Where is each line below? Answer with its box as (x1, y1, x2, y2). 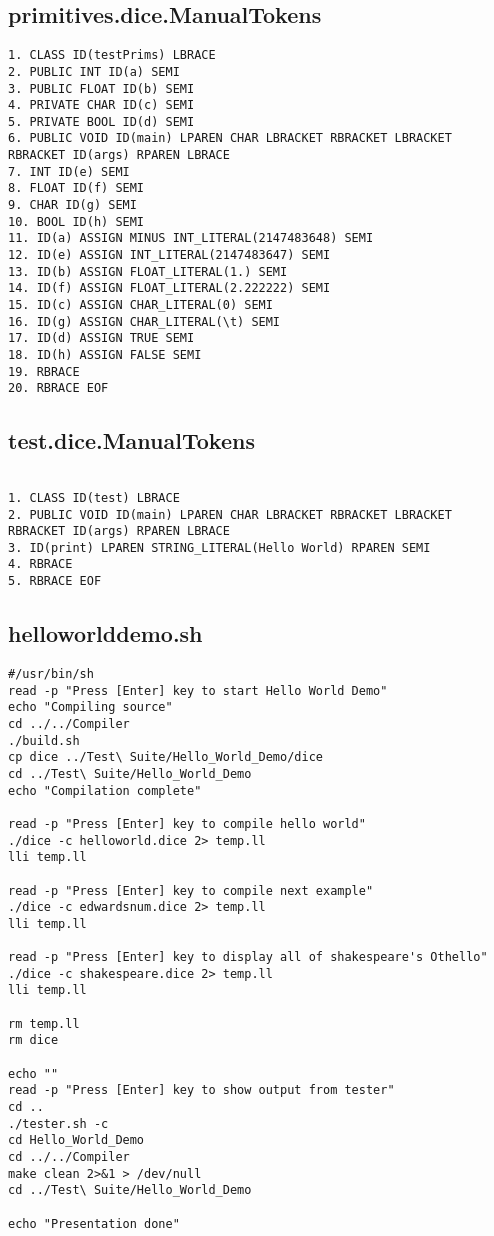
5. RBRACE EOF (8, 574, 102, 589)
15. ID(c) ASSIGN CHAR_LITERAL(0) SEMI (8, 298, 273, 313)
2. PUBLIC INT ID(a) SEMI (8, 64, 180, 79)
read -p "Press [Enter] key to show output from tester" (8, 1083, 395, 1098)
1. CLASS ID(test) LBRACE (8, 490, 180, 505)
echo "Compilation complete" (8, 783, 202, 798)
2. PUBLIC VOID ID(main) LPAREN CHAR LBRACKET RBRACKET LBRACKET (8, 507, 452, 522)
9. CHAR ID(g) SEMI (8, 198, 137, 213)
